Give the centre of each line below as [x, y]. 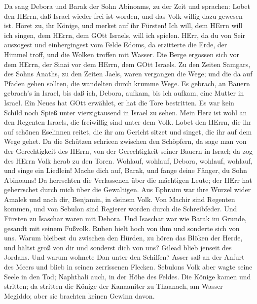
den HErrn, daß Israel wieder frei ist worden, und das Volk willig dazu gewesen [123, 16]
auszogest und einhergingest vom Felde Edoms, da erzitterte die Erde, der [116, 45]
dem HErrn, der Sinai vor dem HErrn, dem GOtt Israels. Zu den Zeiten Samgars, [127, 64]
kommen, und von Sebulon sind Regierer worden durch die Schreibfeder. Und [121, 209]
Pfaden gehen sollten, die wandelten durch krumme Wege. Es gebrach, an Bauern [127, 83]
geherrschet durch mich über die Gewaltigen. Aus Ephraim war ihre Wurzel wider [128, 189]
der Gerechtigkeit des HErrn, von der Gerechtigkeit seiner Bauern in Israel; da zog [128, 151]
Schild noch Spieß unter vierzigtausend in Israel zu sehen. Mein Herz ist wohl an [126, 112]
